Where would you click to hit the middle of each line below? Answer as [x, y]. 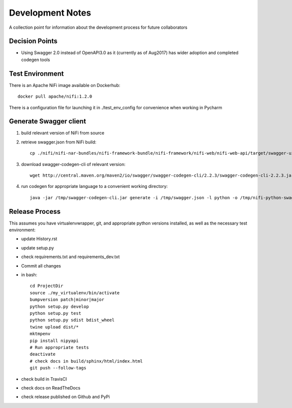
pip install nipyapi [54, 341]
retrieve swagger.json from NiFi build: [59, 142]
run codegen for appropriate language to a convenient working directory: [94, 186]
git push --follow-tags [58, 368]
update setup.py [38, 248]
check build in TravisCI [44, 379]
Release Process [35, 212]
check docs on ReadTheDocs [51, 388]
